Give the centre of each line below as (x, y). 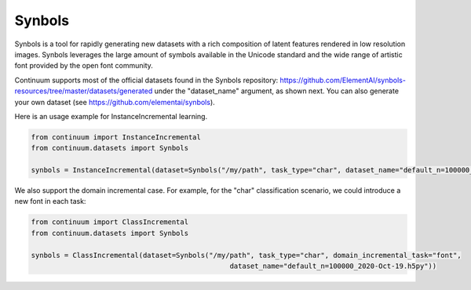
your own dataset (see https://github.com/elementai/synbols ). (115, 102)
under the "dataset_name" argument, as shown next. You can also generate (277, 91)
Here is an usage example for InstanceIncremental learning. (111, 116)
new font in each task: (50, 201)
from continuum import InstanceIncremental (116, 137)
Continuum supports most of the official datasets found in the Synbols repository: (146, 80)
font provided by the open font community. (84, 66)
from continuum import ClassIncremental (110, 222)
